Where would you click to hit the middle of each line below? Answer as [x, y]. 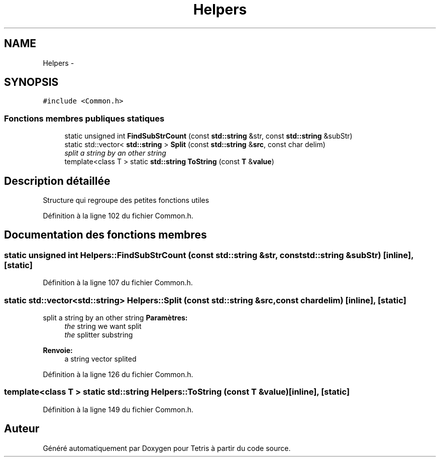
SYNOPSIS [31, 82]
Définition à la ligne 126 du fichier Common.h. [118, 374]
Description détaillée [57, 181]
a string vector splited [100, 359]
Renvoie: [58, 350]
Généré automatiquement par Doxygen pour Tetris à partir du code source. [167, 448]
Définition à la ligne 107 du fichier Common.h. [118, 283]
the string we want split [103, 326]
